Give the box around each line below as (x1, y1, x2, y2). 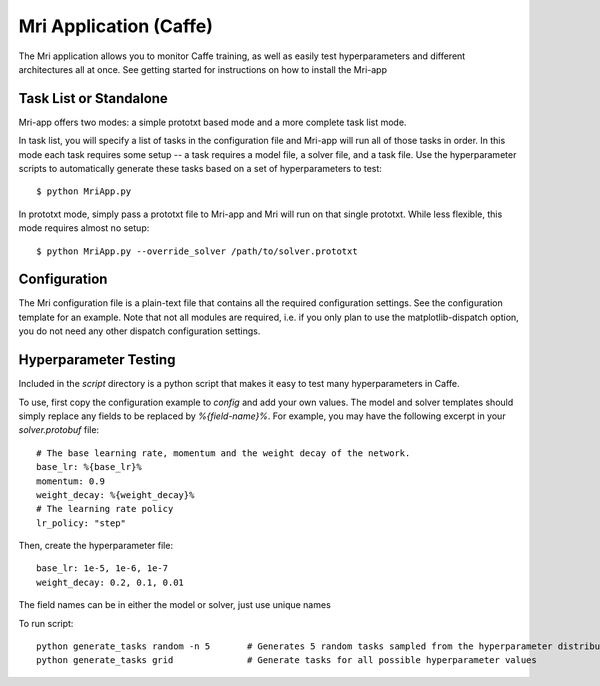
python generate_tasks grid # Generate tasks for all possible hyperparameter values (36, 655, 537, 666)
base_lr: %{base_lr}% (36, 461, 142, 473)
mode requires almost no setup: (18, 222, 150, 234)
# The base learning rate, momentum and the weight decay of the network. (36, 447, 411, 459)
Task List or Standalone (18, 90, 169, 107)
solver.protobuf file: (18, 424, 100, 436)
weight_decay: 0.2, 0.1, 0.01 (36, 576, 185, 588)
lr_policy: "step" (36, 517, 127, 529)
